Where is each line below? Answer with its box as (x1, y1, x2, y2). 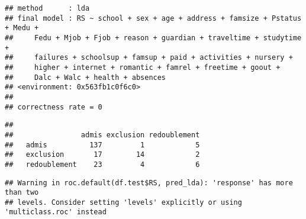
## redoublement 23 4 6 (5, 160, 200, 169)
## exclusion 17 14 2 (5, 150, 200, 159)
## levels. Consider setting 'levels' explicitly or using (5, 198, 242, 207)
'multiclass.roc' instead (5, 208, 107, 217)
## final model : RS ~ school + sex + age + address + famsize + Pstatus (5, 14, 302, 22)
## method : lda (5, 4, 90, 12)
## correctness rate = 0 (5, 102, 102, 111)
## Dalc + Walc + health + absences (5, 73, 166, 82)
